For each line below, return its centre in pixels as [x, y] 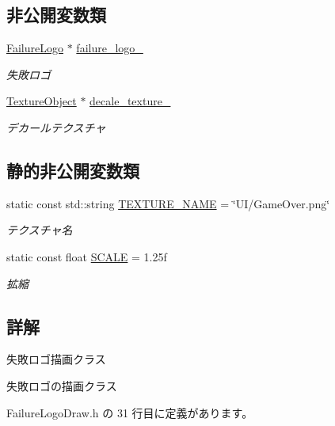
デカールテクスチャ [56, 127]
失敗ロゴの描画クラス [62, 385]
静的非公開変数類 [73, 170]
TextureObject [42, 101]
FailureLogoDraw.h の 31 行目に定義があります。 [130, 412]
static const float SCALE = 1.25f [87, 256]
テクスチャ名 [40, 230]
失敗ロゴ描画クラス [56, 359]
